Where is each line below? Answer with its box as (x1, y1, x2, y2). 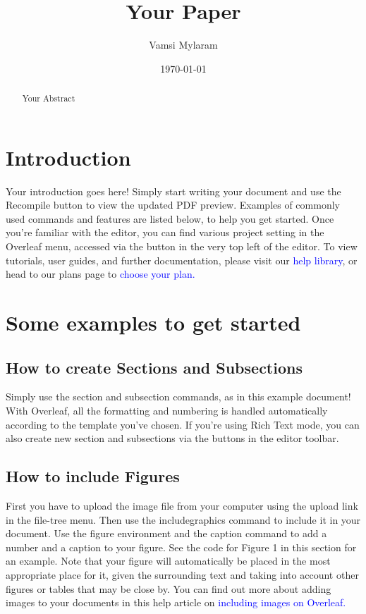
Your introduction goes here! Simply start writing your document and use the (6, 183, 341, 198)
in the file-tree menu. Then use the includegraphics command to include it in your (6, 512, 361, 527)
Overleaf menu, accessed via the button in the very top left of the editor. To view (6, 239, 358, 254)
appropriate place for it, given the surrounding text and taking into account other (6, 567, 359, 582)
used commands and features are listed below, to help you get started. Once (6, 211, 334, 226)
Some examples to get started (6, 308, 301, 337)
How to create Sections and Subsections (6, 356, 303, 378)
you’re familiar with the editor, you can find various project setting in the (6, 225, 324, 240)
